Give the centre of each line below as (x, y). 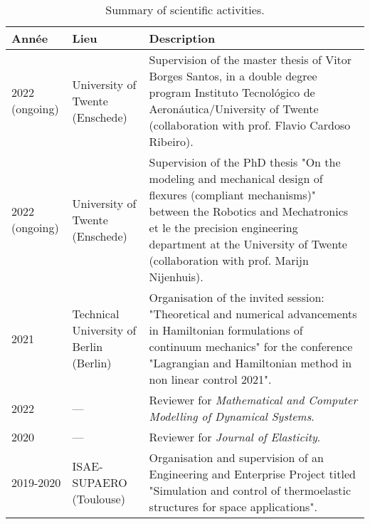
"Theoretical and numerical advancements (253, 314)
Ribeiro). (171, 141)
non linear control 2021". (210, 379)
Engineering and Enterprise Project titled (252, 474)
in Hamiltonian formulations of (226, 330)
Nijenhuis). (176, 277)
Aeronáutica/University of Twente (234, 109)
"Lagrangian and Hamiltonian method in (250, 363)
